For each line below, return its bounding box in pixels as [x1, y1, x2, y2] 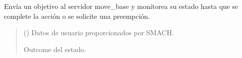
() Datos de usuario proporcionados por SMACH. [23, 27, 174, 38]
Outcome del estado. [23, 44, 86, 54]
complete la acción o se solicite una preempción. [4, 10, 150, 21]
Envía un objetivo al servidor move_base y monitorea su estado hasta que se [4, 1, 238, 11]
